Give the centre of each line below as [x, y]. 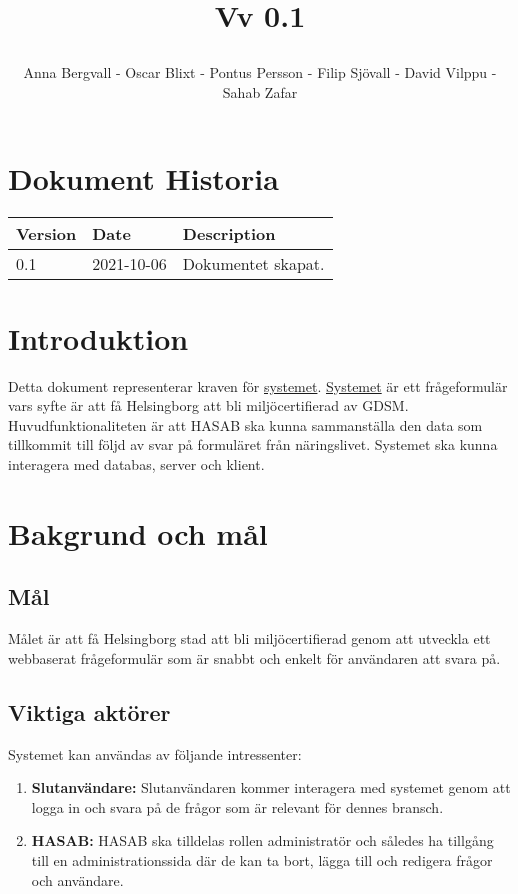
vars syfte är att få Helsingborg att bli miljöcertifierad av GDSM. [208, 405]
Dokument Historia [143, 177]
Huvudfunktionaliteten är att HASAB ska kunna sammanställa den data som [245, 424]
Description [229, 233]
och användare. [77, 879]
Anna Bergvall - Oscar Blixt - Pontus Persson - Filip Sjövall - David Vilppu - [260, 72]
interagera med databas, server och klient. [136, 464]
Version [46, 233]
